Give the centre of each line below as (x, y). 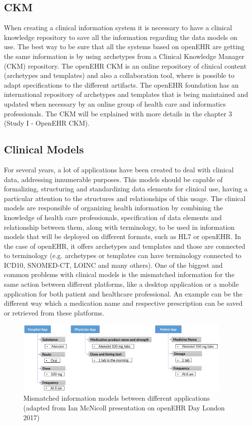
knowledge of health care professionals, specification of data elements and (113, 217)
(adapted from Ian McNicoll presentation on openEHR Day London (124, 407)
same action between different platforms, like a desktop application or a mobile (121, 284)
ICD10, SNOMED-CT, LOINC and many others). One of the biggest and (113, 265)
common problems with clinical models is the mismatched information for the (119, 274)
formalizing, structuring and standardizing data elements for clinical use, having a (126, 189)
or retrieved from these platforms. (54, 312)
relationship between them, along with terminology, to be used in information (119, 227)
